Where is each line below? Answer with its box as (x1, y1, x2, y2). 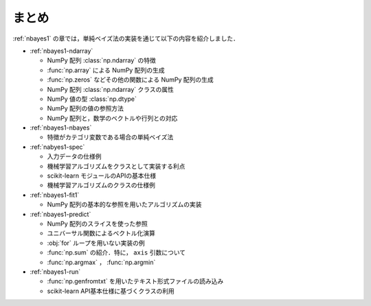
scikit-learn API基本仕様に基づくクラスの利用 (47, 287, 175, 295)
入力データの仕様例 (47, 152, 102, 161)
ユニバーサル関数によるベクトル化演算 (47, 229, 156, 237)
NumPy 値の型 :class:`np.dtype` (47, 95, 137, 103)
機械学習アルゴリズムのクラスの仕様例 (47, 181, 156, 189)
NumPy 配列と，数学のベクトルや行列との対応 (47, 114, 178, 122)
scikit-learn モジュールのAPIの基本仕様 (47, 172, 157, 180)
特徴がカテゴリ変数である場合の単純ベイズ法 (47, 133, 174, 141)
